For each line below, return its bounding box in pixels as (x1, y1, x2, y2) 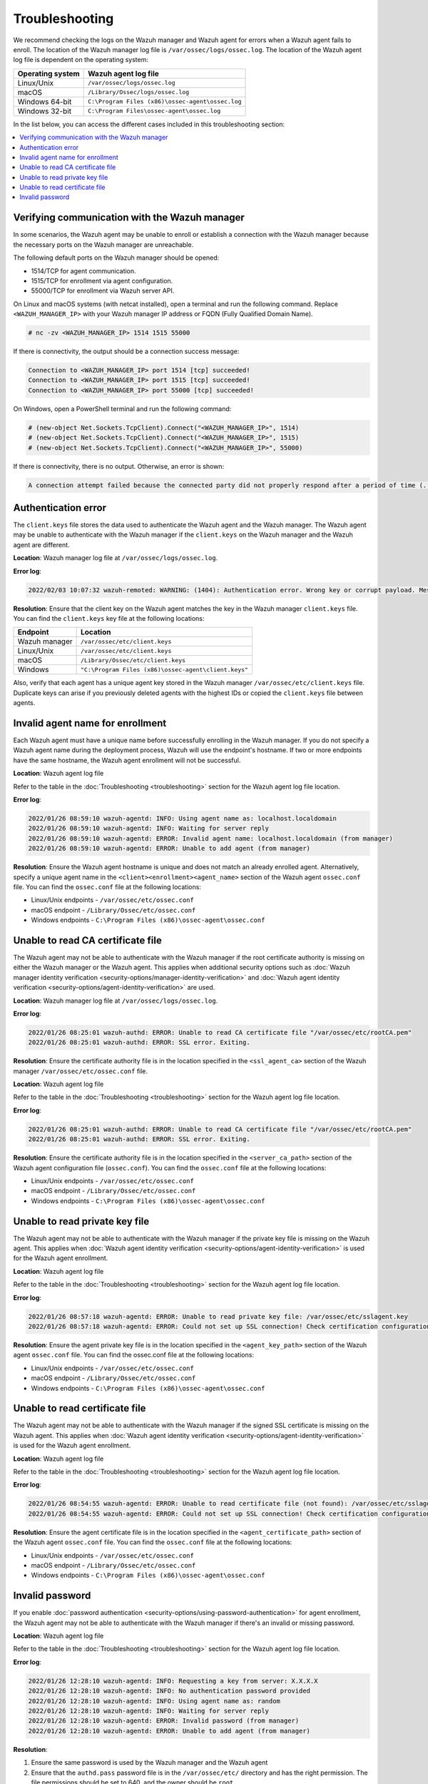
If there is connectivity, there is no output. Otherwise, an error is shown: (13, 462, 225, 470)
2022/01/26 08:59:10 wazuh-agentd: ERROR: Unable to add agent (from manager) (28, 844, 310, 853)
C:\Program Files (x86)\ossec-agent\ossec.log (88, 98, 242, 106)
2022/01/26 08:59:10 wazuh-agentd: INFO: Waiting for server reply (28, 824, 270, 833)
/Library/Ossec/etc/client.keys (81, 657, 185, 664)
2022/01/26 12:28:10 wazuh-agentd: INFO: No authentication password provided (28, 1687, 310, 1695)
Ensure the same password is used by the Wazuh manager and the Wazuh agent (31, 1758, 268, 1767)
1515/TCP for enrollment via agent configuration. (31, 276, 173, 285)
